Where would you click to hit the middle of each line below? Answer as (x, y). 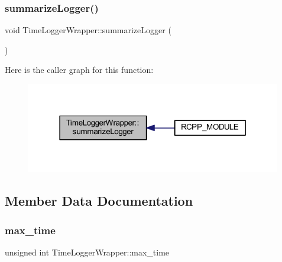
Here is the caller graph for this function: (79, 70)
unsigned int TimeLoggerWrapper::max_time (87, 252)
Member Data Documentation (99, 201)
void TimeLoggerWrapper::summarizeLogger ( (88, 30)
